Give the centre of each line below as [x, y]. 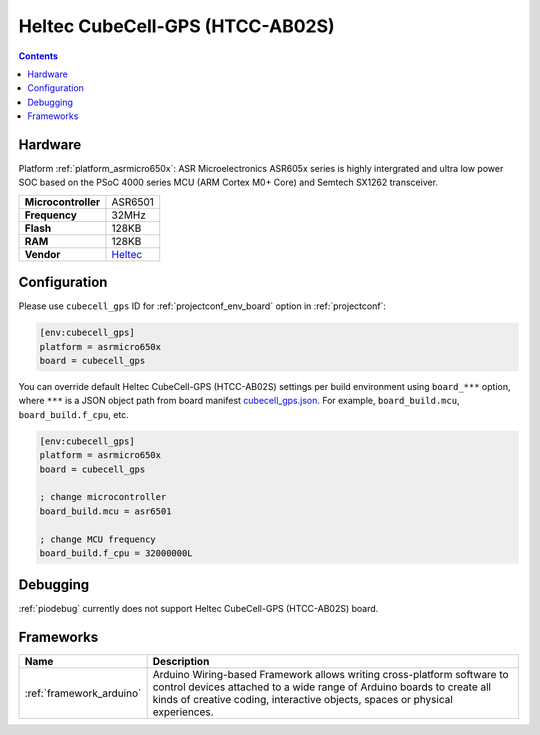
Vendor [42, 254]
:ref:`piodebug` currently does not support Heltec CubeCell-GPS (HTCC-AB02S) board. [198, 609]
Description [181, 662]
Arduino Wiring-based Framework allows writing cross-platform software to [330, 675]
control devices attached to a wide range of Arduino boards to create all [322, 687]
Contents [38, 56]
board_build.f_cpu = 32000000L [116, 553]
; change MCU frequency [98, 539]
